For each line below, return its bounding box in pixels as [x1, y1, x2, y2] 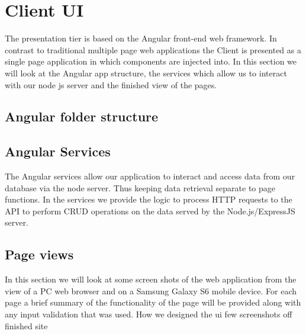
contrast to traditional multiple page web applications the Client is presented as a [5, 43, 301, 56]
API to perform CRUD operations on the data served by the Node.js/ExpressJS [5, 204, 295, 217]
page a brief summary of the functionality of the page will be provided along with [5, 296, 301, 309]
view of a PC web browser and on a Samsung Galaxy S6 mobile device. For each [5, 284, 297, 297]
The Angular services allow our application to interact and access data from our [5, 170, 295, 182]
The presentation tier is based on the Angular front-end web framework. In [5, 32, 277, 44]
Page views [5, 245, 74, 264]
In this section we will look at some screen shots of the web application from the [5, 273, 297, 285]
